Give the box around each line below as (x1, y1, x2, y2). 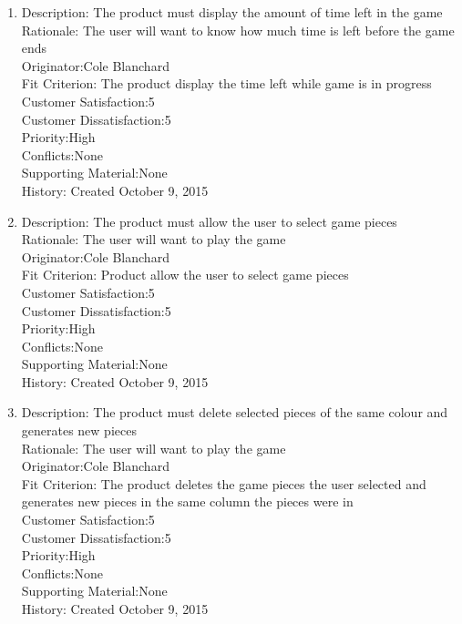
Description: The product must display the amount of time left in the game (21, 3, 443, 21)
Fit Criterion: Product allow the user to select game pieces (21, 265, 349, 284)
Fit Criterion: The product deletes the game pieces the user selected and (21, 474, 426, 493)
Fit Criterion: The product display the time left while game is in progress (21, 74, 432, 93)
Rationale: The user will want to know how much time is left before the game (21, 20, 455, 39)
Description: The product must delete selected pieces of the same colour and (21, 403, 448, 422)
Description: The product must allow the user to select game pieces (21, 211, 397, 230)
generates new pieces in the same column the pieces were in (21, 492, 354, 511)
